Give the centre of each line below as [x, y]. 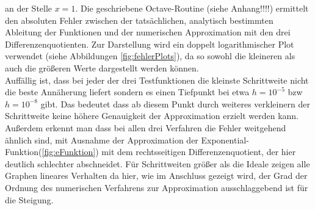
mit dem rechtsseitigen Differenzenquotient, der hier [199, 152]
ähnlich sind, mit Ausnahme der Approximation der [102, 139]
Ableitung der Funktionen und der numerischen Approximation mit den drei [148, 32]
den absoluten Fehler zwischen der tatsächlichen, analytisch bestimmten [139, 20]
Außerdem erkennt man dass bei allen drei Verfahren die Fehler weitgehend [146, 127]
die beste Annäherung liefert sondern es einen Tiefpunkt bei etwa [127, 92]
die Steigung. [29, 199]
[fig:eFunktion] [69, 152]
